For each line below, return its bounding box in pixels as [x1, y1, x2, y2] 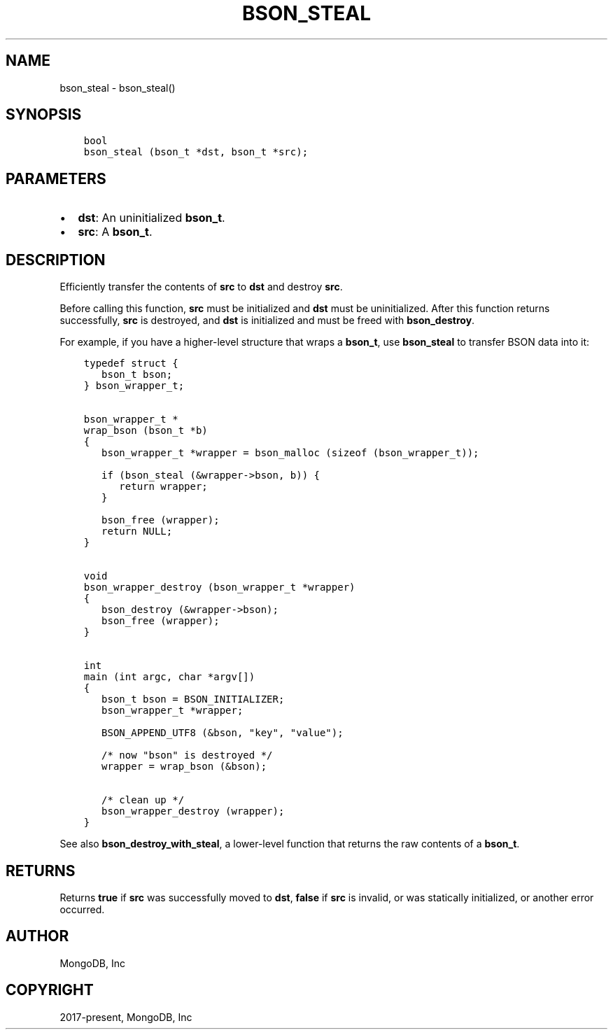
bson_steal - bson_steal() [59, 81, 176, 94]
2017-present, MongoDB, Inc [59, 1011, 192, 1023]
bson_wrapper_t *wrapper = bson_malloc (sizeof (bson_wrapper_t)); [101, 447, 479, 459]
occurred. [59, 903, 105, 915]
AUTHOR [6, 927, 69, 945]
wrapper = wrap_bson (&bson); [101, 761, 267, 773]
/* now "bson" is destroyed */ [101, 749, 273, 761]
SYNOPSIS [6, 106, 82, 124]
